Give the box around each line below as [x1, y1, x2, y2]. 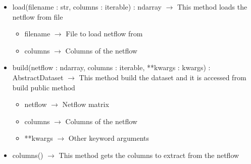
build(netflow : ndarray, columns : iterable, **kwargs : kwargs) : [12, 62, 211, 73]
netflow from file [12, 11, 63, 22]
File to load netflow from [66, 28, 143, 39]
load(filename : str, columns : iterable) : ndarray [12, 2, 162, 12]
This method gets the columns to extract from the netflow [59, 149, 239, 160]
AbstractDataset [12, 72, 64, 82]
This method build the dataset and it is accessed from [79, 72, 246, 82]
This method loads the [177, 2, 247, 12]
